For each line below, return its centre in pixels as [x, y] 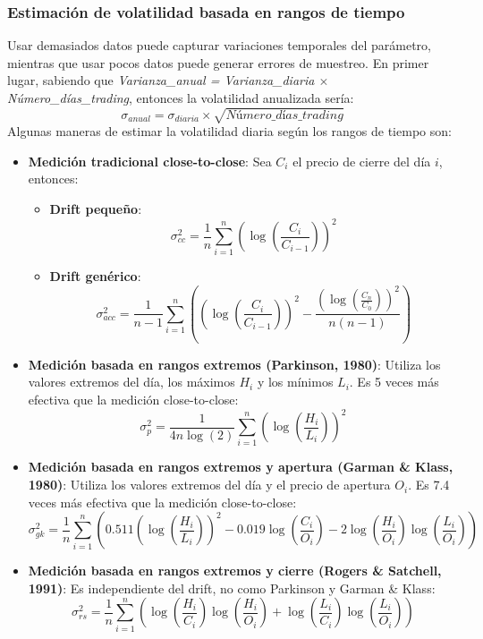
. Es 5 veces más [394, 382]
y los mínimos [295, 382]
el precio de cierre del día [362, 161]
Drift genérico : [95, 276]
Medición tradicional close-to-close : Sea [150, 161]
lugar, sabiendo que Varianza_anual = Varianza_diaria [161, 80]
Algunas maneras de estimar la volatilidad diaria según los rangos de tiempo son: [229, 131]
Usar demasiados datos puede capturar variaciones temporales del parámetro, [219, 45]
